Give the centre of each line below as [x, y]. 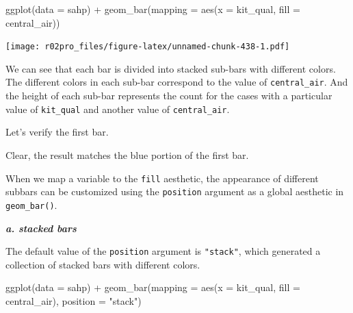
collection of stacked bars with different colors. [103, 264]
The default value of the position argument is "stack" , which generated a [163, 251]
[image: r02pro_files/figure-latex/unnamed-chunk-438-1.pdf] [148, 47]
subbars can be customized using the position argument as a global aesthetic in [175, 191]
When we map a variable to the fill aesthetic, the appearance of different [162, 178]
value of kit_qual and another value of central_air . [118, 109]
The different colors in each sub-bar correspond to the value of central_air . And [177, 82]
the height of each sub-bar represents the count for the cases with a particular [169, 96]
